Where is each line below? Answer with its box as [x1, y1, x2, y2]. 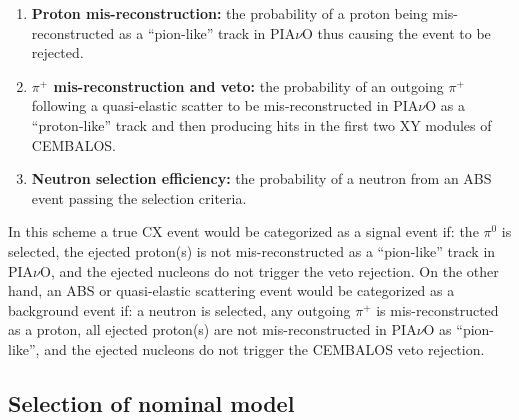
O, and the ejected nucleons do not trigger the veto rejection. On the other [40, 260, 499, 281]
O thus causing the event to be [302, 22, 491, 43]
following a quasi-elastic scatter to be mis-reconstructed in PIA [31, 95, 419, 116]
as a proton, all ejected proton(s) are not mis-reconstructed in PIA [8, 319, 417, 340]
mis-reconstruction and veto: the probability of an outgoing [53, 75, 444, 96]
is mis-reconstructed [376, 299, 499, 320]
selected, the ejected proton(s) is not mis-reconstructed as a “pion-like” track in [8, 240, 496, 261]
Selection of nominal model [8, 387, 295, 418]
